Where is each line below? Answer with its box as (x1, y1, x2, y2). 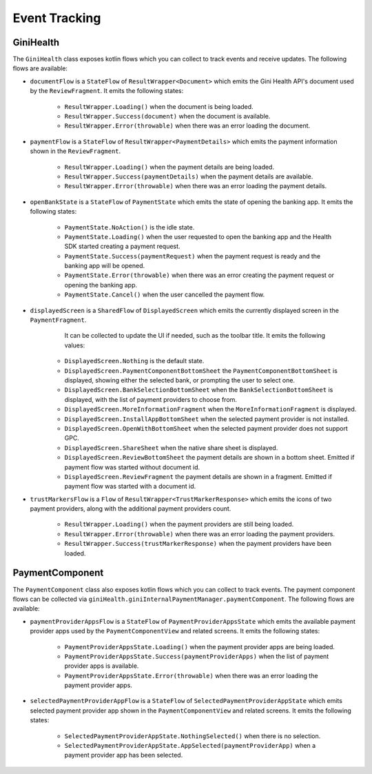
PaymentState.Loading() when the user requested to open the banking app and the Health (64, 232, 332, 241)
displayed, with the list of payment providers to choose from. (64, 395, 238, 403)
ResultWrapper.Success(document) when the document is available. (64, 112, 271, 121)
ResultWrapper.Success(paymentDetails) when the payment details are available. (64, 172, 313, 181)
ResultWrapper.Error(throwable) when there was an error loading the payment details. (64, 182, 327, 190)
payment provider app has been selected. (64, 751, 183, 760)
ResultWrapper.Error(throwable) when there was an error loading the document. (64, 121, 311, 130)
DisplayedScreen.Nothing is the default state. (64, 357, 205, 365)
